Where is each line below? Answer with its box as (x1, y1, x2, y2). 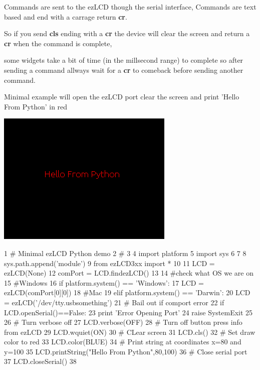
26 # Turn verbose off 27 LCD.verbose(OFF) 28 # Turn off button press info (4, 317, 242, 327)
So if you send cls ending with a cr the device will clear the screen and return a (4, 28, 250, 39)
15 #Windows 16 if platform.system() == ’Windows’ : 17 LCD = (4, 277, 204, 288)
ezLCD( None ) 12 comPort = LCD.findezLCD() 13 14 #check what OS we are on (4, 268, 253, 278)
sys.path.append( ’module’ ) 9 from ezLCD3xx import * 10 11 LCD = (4, 258, 215, 268)
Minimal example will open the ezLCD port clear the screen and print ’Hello (4, 91, 239, 102)
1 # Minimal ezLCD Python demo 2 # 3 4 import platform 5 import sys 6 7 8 (4, 248, 246, 258)
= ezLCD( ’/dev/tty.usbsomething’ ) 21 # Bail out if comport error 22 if (4, 297, 224, 307)
